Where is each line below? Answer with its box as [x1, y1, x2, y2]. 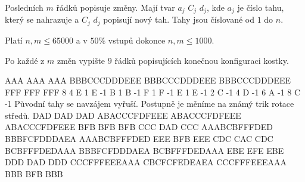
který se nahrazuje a [5, 13, 79, 26]
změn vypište [57, 54, 105, 66]
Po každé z [5, 54, 45, 66]
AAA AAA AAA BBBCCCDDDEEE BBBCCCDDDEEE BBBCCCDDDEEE [5, 74, 291, 87]
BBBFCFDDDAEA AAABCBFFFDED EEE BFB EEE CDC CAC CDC [5, 132, 273, 145]
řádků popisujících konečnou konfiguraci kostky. [114, 54, 289, 66]
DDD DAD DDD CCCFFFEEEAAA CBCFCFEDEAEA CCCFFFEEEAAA [5, 156, 287, 168]
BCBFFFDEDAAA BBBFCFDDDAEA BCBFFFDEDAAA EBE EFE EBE [5, 144, 284, 156]
